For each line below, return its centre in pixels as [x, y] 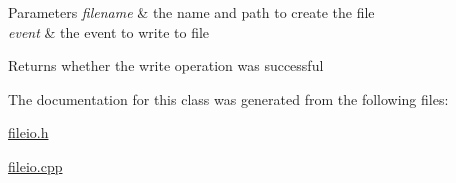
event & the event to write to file [109, 31]
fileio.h [28, 132]
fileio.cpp [35, 165]
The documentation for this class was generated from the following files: [228, 98]
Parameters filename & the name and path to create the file [191, 12]
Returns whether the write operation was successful [166, 65]
